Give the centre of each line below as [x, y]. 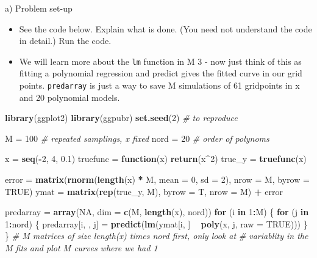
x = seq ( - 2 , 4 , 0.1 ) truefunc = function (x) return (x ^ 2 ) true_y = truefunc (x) [156, 159]
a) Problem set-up [39, 8]
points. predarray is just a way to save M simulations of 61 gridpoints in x [159, 85]
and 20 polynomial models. [69, 97]
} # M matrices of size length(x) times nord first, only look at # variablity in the [157, 236]
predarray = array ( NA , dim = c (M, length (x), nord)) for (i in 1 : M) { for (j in [157, 212]
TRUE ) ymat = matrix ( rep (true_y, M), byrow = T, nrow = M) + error [144, 191]
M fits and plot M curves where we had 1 [81, 248]
